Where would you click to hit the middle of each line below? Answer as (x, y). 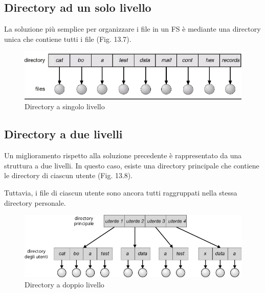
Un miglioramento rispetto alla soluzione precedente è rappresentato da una (123, 155)
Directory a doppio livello (64, 284)
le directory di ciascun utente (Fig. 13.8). (69, 175)
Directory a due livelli (63, 134)
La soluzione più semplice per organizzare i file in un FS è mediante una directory (132, 29)
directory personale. (35, 202)
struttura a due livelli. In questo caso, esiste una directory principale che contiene (132, 165)
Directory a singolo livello (65, 106)
